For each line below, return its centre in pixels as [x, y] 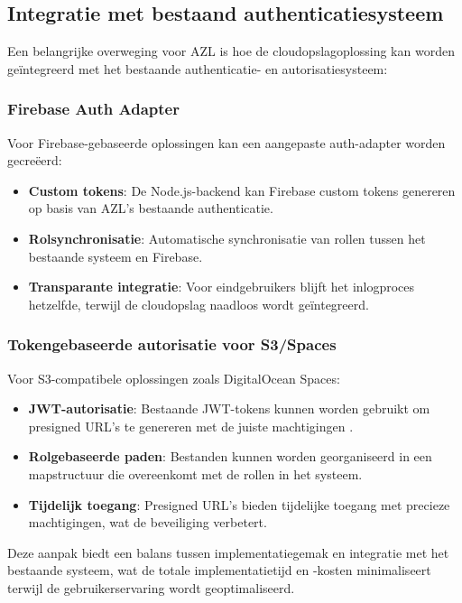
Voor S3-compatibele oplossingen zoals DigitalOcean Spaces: [174, 378]
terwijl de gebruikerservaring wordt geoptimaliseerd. [151, 587]
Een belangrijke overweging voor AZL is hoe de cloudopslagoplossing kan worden [231, 51]
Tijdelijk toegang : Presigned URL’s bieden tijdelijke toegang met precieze [239, 504]
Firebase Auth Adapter [93, 109]
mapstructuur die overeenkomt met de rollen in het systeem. [195, 473]
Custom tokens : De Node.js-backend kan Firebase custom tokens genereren [242, 190]
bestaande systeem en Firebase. [115, 256]
